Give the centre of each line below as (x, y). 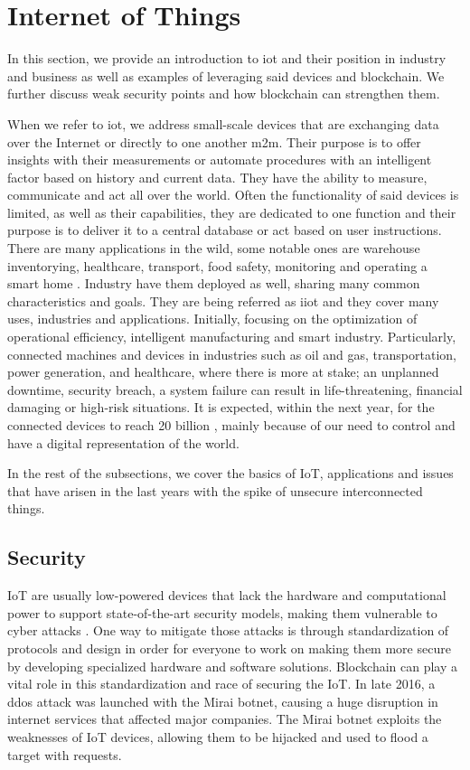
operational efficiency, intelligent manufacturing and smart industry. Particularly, (232, 337)
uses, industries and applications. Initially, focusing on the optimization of (212, 319)
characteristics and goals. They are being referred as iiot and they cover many (223, 300)
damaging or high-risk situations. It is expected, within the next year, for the (221, 407)
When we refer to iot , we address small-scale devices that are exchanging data (223, 123)
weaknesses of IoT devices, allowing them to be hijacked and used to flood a (218, 736)
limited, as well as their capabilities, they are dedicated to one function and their (232, 212)
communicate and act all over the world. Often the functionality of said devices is (233, 195)
